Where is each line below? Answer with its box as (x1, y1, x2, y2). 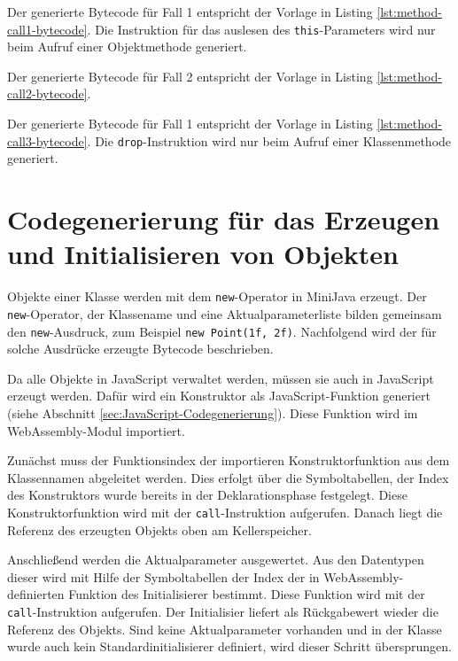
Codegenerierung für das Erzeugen (7, 201, 440, 237)
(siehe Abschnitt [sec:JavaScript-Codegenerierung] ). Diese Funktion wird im (7, 403, 418, 422)
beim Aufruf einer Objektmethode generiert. (7, 37, 247, 56)
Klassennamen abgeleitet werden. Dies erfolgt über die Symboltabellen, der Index (7, 468, 449, 486)
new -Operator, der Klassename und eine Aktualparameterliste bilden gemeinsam (7, 304, 442, 323)
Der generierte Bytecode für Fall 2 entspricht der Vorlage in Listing (7, 66, 373, 85)
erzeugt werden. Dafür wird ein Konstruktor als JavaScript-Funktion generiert (7, 386, 431, 405)
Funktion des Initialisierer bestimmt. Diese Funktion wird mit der (68, 585, 425, 603)
